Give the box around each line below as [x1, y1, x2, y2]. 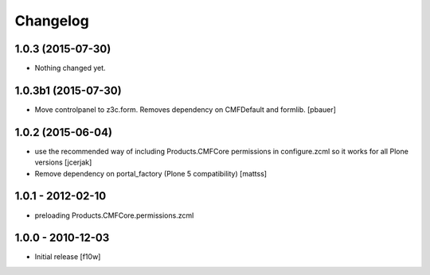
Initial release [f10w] [34, 252, 101, 261]
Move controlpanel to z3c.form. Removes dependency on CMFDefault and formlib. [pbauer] [34, 104, 336, 114]
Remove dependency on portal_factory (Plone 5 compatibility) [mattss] [34, 168, 267, 178]
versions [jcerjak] [34, 157, 92, 167]
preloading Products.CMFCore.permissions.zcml [34, 211, 194, 220]
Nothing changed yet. [34, 64, 107, 73]
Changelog [14, 12, 89, 29]
